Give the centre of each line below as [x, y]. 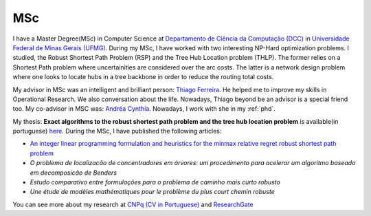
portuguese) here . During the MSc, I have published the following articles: [117, 131]
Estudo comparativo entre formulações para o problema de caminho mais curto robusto [155, 182]
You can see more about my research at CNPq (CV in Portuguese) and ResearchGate [133, 204]
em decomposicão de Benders [73, 173]
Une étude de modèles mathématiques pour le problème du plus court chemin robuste [152, 192]
